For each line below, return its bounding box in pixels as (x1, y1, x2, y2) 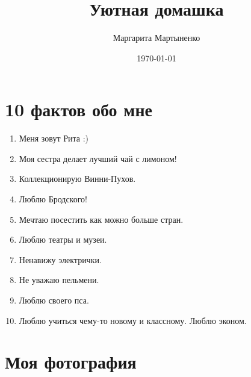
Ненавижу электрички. (19, 253, 102, 266)
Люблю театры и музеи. (19, 233, 107, 246)
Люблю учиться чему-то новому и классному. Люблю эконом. (19, 314, 247, 326)
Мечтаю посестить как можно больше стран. (19, 213, 184, 225)
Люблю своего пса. (19, 294, 89, 306)
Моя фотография (5, 349, 137, 374)
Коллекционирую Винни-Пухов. (19, 172, 136, 185)
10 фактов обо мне (5, 97, 152, 122)
